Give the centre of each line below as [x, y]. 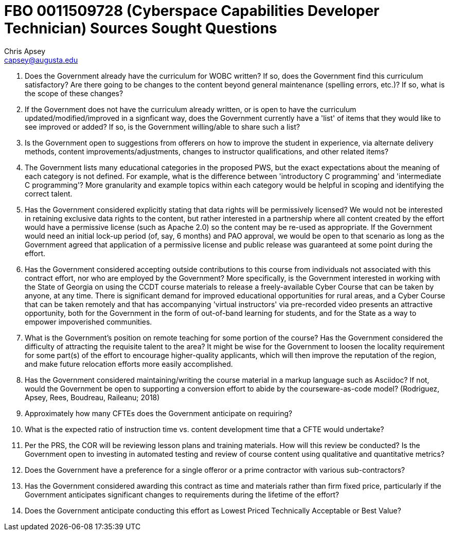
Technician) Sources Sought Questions [141, 28]
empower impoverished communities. [88, 322]
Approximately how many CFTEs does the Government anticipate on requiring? [159, 413]
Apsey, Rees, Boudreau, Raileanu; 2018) [92, 397]
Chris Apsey [25, 51]
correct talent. [49, 193]
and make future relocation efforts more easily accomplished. [129, 364]
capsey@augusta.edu [41, 60]
